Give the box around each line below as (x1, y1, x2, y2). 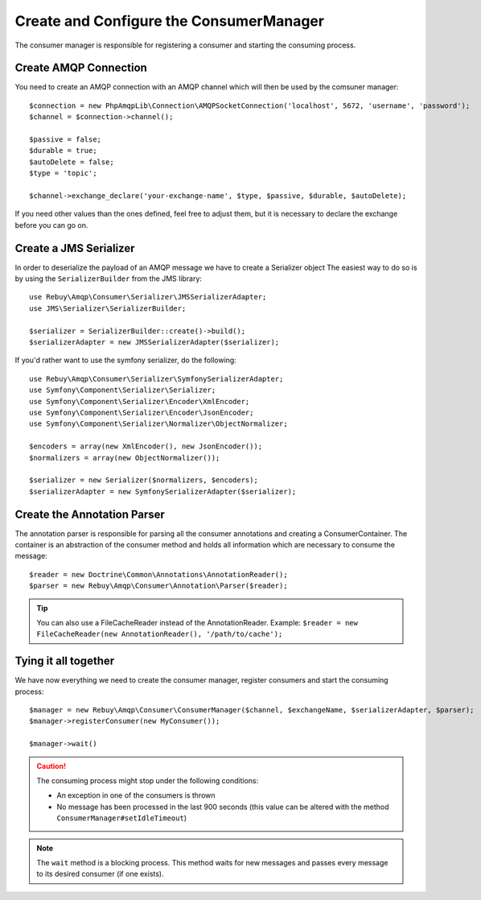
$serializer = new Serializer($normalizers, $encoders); (29, 476, 259, 485)
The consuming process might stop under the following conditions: (36, 775, 259, 785)
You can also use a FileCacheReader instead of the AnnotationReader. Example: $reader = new (36, 617, 358, 627)
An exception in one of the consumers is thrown (56, 791, 216, 800)
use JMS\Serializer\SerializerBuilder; (29, 303, 187, 313)
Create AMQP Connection (14, 61, 148, 75)
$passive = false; (29, 135, 102, 144)
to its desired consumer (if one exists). (36, 869, 164, 879)
